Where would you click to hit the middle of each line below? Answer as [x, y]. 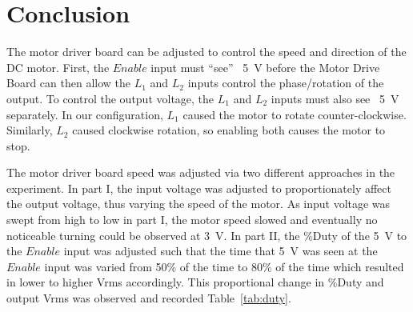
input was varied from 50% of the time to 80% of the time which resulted [224, 266]
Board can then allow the [69, 83]
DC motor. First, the [58, 67]
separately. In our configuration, [85, 114]
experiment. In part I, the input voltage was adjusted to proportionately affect [199, 188]
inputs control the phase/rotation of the [286, 83]
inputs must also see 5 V [335, 98]
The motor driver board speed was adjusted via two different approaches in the [201, 172]
